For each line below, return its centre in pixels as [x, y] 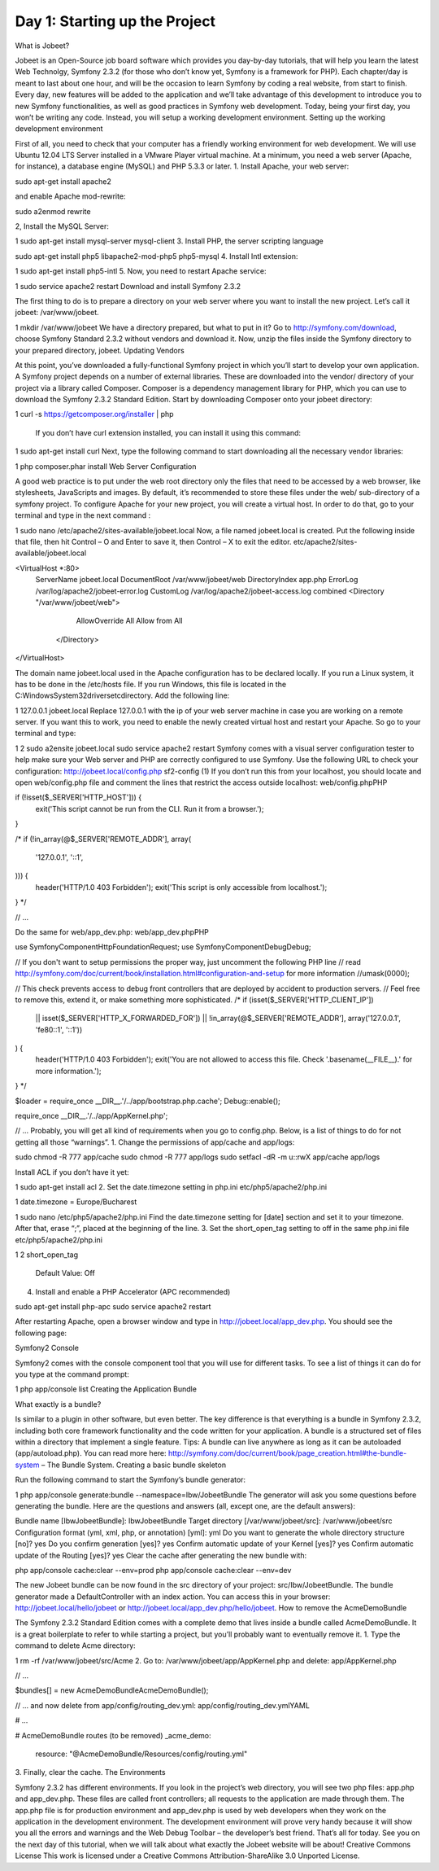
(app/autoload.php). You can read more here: [91, 1453]
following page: [41, 1333]
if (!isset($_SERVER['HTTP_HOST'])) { [78, 797]
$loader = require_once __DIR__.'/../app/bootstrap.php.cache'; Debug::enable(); [148, 1101]
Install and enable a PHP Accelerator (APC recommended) [133, 1291]
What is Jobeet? [42, 46]
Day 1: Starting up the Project [115, 21]
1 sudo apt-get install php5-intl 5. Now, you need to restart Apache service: [141, 271]
